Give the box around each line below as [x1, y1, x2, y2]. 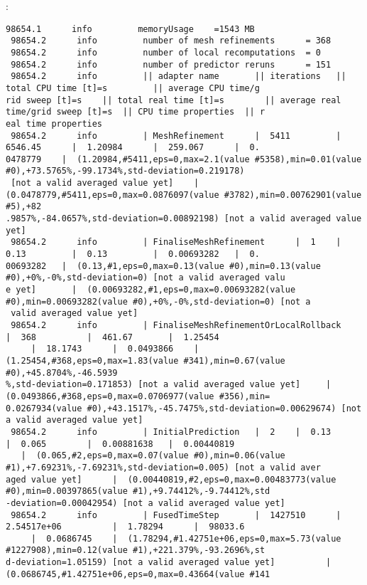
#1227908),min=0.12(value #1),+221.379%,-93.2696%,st [6, 545, 265, 556]
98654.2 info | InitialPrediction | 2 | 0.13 [11, 426, 332, 437]
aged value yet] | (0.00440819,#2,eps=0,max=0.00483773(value [6, 474, 336, 485]
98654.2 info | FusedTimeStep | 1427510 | [11, 510, 341, 520]
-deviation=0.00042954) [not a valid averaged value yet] [6, 497, 285, 508]
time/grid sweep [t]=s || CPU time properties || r [6, 107, 265, 117]
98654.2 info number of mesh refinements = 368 [11, 36, 332, 46]
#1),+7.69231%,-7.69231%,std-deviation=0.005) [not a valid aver [6, 462, 321, 473]
